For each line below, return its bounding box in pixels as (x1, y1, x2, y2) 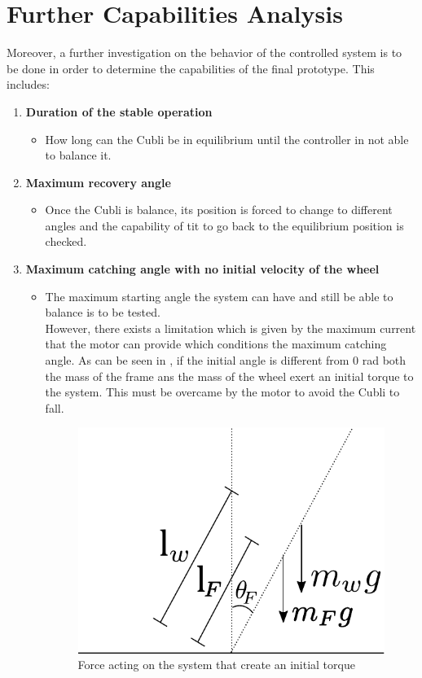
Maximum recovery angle (25, 173, 171, 190)
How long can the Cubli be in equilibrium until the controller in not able (45, 130, 409, 147)
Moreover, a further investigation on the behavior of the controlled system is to (7, 44, 402, 61)
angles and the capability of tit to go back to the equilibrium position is (45, 217, 404, 234)
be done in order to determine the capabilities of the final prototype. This (7, 59, 375, 77)
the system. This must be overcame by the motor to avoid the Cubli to (45, 383, 400, 400)
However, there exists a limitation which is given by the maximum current (45, 319, 416, 336)
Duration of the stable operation (25, 103, 213, 120)
